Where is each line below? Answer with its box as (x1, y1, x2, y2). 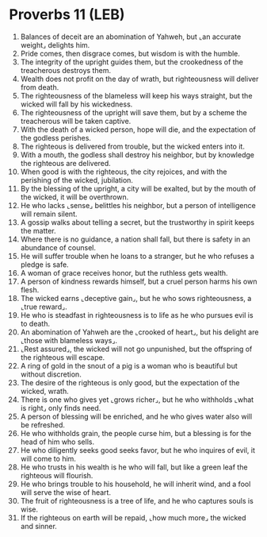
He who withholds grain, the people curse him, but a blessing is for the (20, 428, 252, 438)
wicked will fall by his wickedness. (20, 99, 133, 109)
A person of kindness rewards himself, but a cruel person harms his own (20, 276, 257, 286)
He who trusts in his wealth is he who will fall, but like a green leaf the (20, 462, 248, 472)
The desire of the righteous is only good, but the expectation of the (20, 377, 240, 387)
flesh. (20, 284, 40, 295)
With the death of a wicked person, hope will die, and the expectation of (20, 125, 256, 134)
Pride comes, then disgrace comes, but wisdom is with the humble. (20, 48, 241, 58)
